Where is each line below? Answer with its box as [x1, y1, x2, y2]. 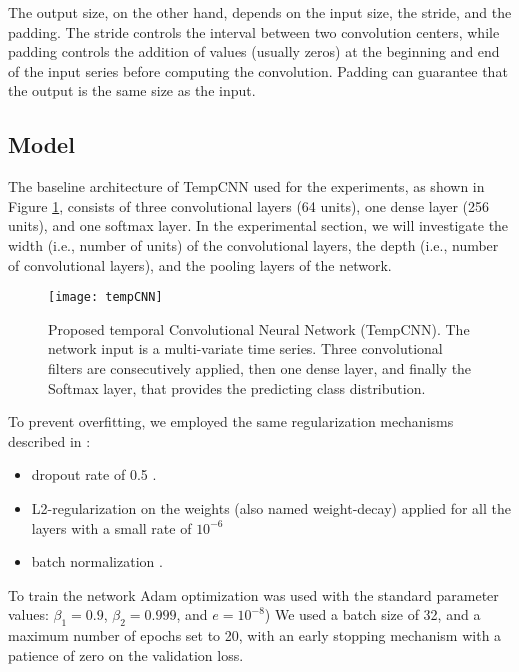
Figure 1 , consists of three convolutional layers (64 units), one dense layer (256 [8, 195, 490, 216]
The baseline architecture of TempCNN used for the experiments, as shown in [8, 176, 485, 197]
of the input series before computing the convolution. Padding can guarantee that [8, 60, 508, 81]
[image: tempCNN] [48, 290, 163, 305]
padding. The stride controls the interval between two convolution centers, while [8, 21, 500, 42]
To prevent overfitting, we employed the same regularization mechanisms [8, 411, 454, 432]
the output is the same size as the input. [8, 80, 256, 101]
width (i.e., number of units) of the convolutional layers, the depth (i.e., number [8, 234, 499, 255]
